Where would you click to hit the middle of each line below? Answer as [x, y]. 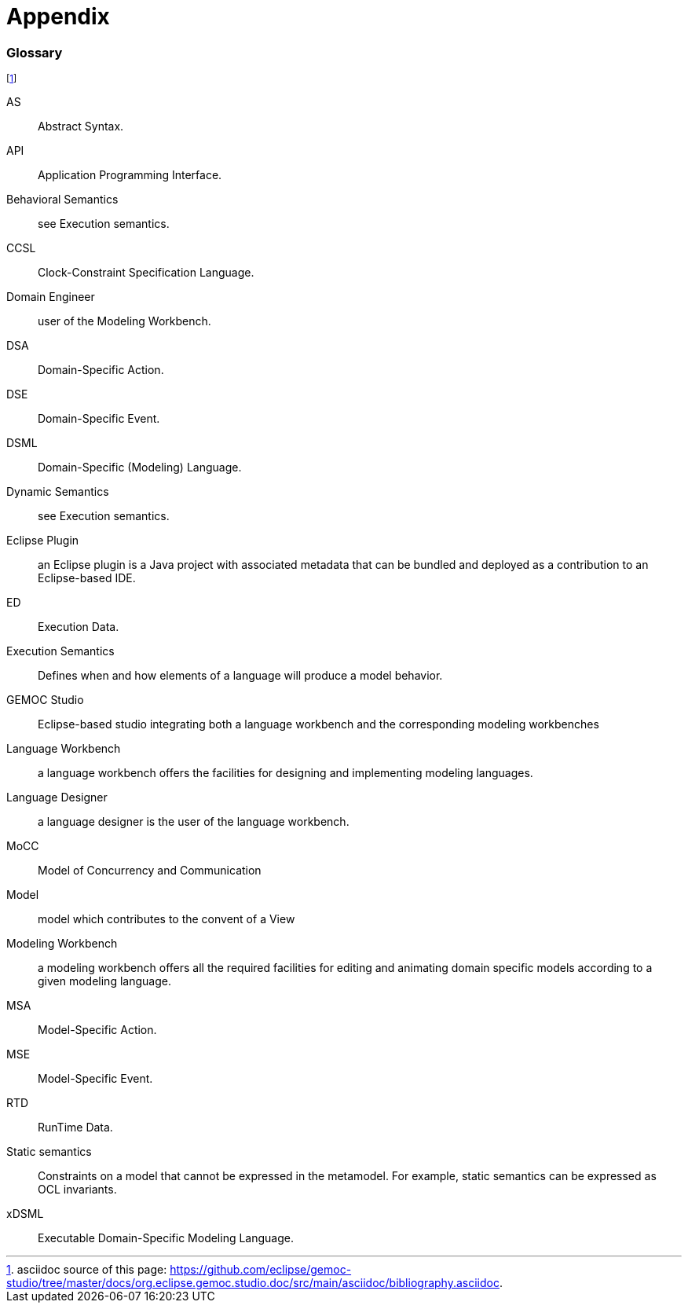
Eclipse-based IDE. [87, 578]
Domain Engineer [51, 297]
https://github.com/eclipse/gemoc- [261, 1270]
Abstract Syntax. [81, 126]
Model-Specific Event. [95, 1079]
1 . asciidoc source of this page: [87, 1270]
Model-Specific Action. [97, 1030]
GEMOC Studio [45, 700]
